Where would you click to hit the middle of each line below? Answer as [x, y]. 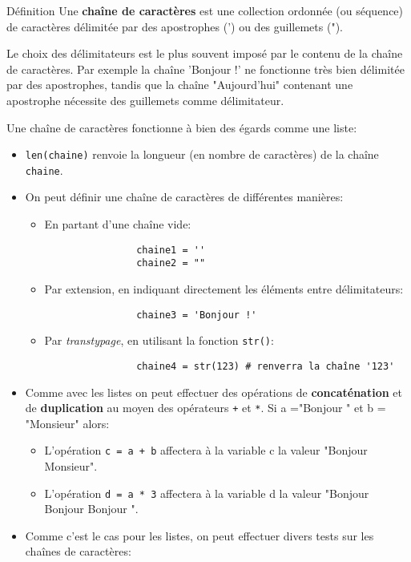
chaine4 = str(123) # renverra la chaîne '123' [266, 366]
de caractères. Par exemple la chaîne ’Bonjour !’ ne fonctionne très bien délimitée [205, 69]
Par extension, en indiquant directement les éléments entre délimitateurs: [224, 288]
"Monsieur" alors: [67, 423]
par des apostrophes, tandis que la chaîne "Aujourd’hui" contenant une [180, 85]
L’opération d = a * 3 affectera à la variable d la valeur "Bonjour [207, 493]
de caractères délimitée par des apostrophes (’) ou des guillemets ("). [175, 26]
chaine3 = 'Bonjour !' [197, 315]
